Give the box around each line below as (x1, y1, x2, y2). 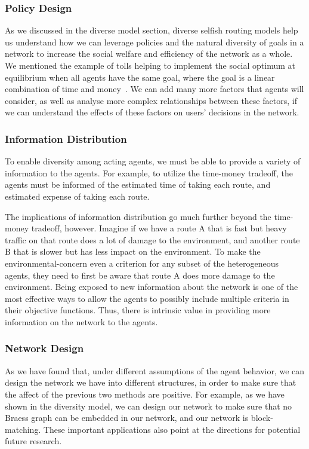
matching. (5, 423, 41, 435)
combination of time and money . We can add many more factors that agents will (5, 83, 304, 95)
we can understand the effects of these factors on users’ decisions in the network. (5, 106, 299, 118)
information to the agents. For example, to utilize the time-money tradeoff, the (5, 166, 293, 179)
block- (251, 411, 273, 424)
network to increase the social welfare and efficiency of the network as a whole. (5, 47, 293, 60)
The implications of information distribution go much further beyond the (5, 210, 271, 222)
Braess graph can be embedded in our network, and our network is (5, 411, 249, 424)
